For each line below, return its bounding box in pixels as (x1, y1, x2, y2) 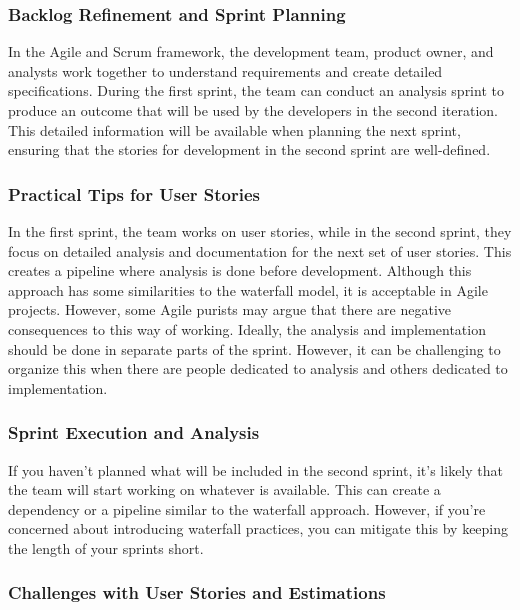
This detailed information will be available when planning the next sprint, (8, 119, 461, 140)
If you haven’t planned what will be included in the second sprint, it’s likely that (8, 459, 503, 480)
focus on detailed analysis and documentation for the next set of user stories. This (8, 240, 512, 261)
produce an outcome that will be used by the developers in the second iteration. (8, 100, 498, 120)
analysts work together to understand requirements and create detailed (8, 60, 443, 81)
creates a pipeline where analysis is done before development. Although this (8, 260, 472, 281)
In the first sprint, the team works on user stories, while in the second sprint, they (8, 221, 512, 241)
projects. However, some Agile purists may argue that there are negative (8, 299, 452, 320)
